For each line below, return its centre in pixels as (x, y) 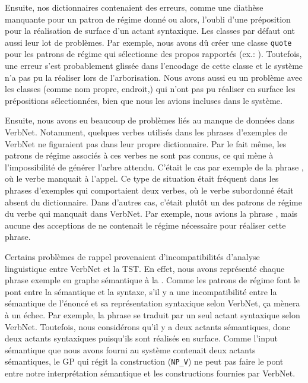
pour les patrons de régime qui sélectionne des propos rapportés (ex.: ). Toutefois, (153, 54)
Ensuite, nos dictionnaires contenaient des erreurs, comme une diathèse (134, 7)
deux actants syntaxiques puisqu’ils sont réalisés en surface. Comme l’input (142, 338)
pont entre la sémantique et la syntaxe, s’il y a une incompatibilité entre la (141, 291)
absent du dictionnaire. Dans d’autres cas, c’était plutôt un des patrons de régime (153, 202)
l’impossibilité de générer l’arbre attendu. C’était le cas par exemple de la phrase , (154, 167)
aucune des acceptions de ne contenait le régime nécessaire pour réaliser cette (145, 225)
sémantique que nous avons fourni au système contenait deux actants (130, 349)
